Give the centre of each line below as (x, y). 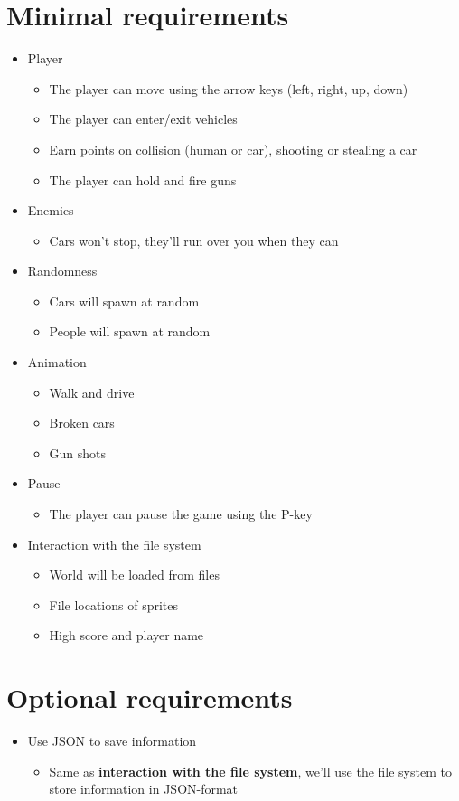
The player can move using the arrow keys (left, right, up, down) (229, 88)
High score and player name (126, 635)
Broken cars (82, 423)
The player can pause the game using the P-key (181, 514)
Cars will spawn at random (124, 301)
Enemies (51, 210)
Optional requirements (150, 697)
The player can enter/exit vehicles (143, 119)
